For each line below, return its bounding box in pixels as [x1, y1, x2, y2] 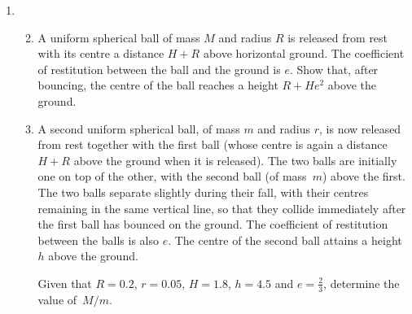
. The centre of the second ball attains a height [168, 231, 402, 248]
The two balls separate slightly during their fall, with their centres [37, 183, 369, 200]
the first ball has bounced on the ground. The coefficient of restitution [37, 216, 388, 233]
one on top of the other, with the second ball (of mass [37, 168, 307, 185]
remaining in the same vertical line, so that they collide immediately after [37, 199, 406, 216]
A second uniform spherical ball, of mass [37, 120, 240, 137]
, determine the [323, 274, 400, 291]
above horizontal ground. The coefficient [203, 45, 405, 62]
